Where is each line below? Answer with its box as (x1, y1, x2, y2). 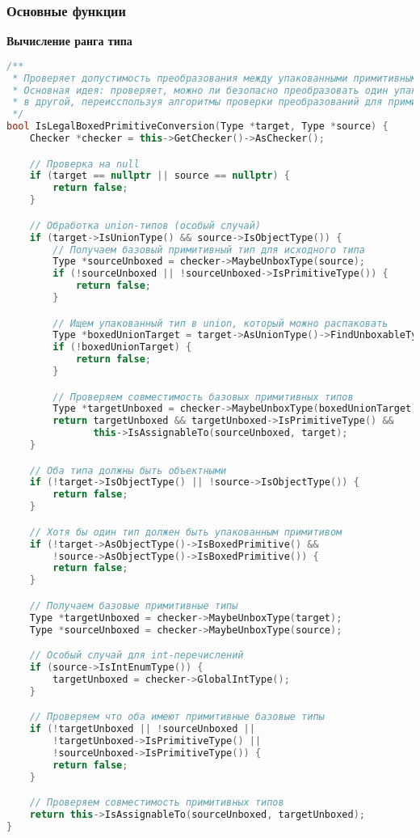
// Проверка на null (29, 158, 140, 170)
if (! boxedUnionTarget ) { (52, 341, 192, 353)
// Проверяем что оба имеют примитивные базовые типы (29, 711, 325, 723)
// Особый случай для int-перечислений (29, 650, 244, 662)
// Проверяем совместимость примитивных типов (29, 797, 284, 809)
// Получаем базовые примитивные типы (29, 599, 238, 612)
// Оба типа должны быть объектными (29, 464, 227, 476)
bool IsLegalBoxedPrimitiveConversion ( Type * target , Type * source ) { (6, 121, 388, 133)
